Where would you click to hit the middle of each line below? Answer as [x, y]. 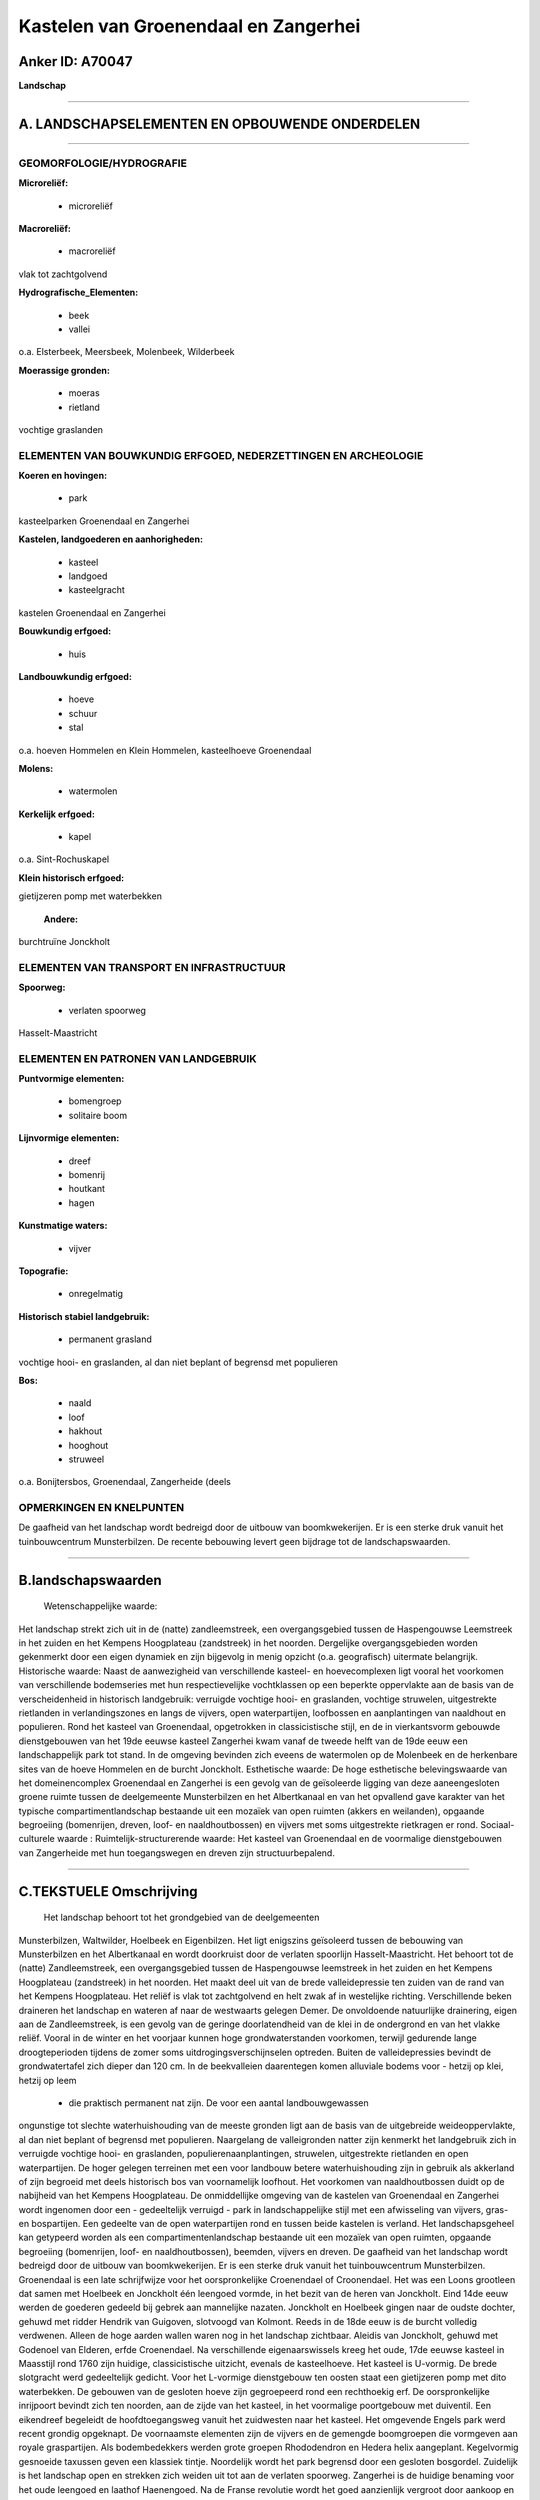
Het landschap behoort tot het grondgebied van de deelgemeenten [181, 1917]
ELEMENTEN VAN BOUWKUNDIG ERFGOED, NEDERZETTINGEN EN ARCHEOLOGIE [221, 455]
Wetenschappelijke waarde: [100, 1606]
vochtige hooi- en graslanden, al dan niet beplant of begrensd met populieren [178, 1362]
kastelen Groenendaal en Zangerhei [92, 612]
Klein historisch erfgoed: [71, 877]
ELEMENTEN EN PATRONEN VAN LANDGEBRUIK [137, 1058]
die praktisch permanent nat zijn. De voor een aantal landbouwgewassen [218, 2102]
